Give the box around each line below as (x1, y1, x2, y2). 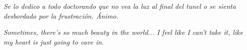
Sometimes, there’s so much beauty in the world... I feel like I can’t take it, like (3, 27, 243, 37)
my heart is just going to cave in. (3, 36, 104, 47)
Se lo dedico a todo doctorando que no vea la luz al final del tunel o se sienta (3, 1, 236, 11)
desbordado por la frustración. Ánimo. (3, 10, 119, 21)
